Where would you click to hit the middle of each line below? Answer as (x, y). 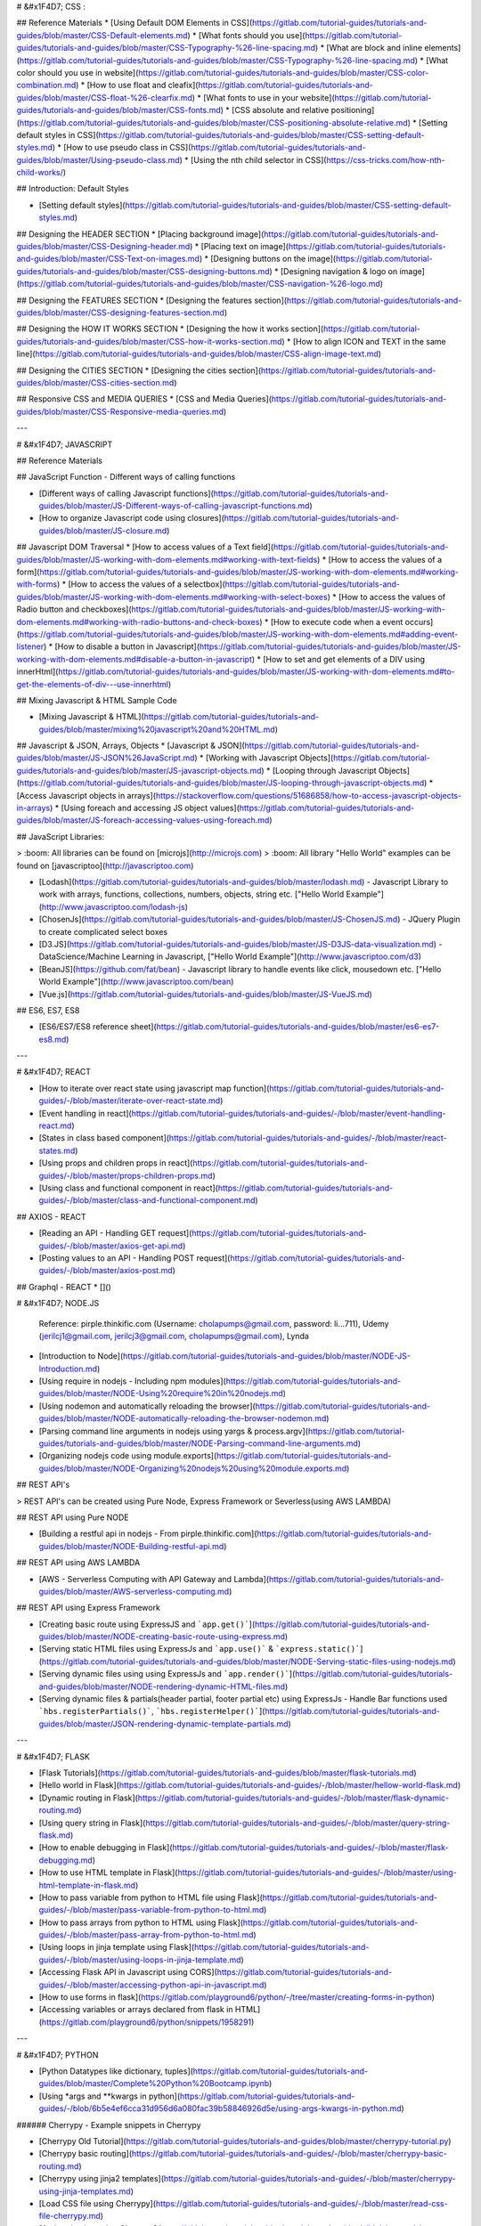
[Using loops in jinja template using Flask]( (117, 1947)
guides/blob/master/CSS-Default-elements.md (102, 35)
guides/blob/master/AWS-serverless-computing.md (134, 1591)
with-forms (37, 584)
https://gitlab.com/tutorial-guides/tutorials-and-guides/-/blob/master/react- (308, 1138)
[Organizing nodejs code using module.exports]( (128, 1456)
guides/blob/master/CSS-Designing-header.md (103, 247)
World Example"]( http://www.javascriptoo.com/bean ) (136, 982)
